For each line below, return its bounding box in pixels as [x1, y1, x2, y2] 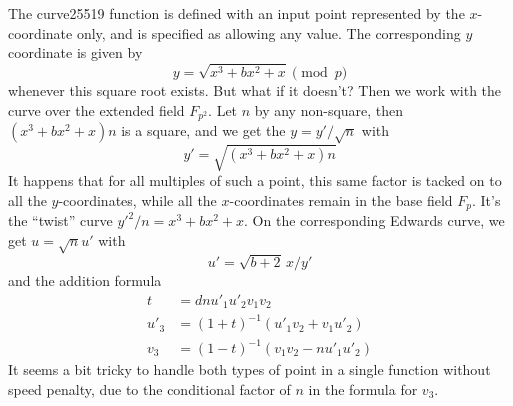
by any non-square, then [254, 99, 404, 120]
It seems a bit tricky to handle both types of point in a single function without [8, 359, 491, 380]
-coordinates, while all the [58, 189, 217, 210]
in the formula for [308, 378, 418, 399]
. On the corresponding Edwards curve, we [244, 210, 505, 231]
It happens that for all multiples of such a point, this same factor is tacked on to [8, 170, 502, 191]
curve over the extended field [8, 99, 185, 120]
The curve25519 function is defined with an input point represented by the [8, 3, 465, 23]
